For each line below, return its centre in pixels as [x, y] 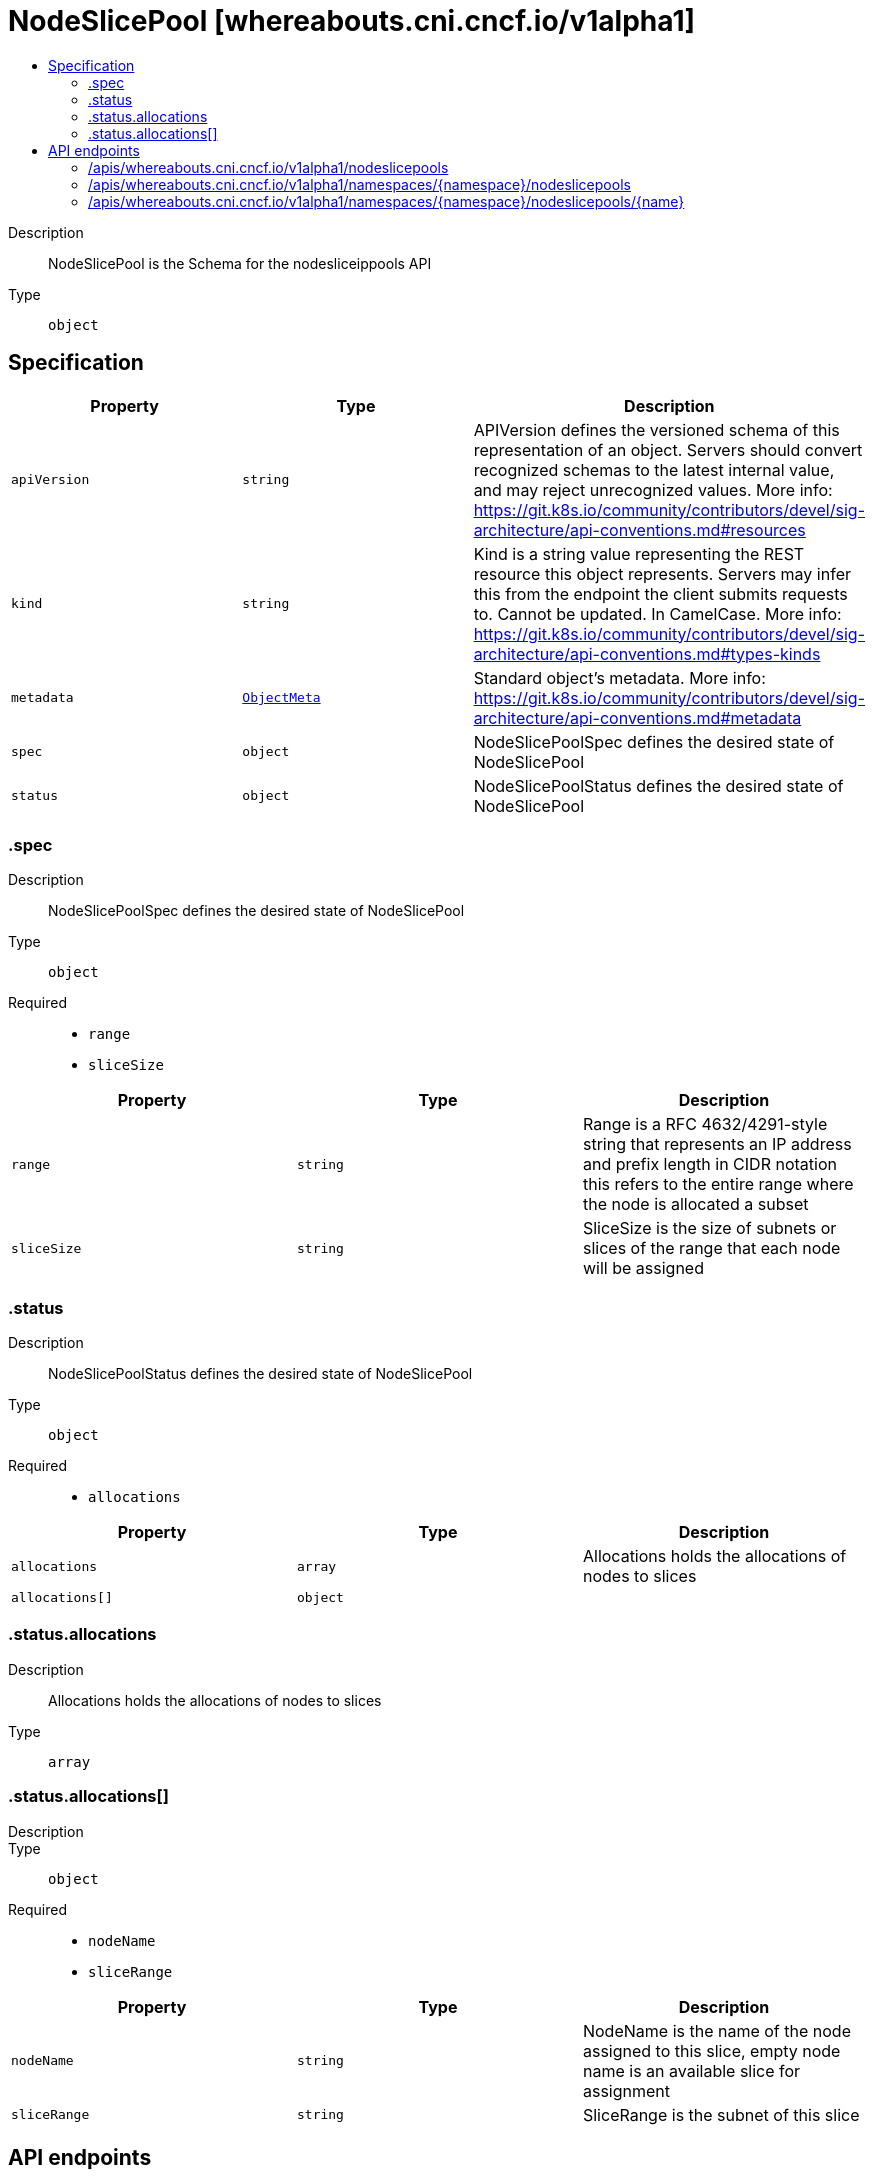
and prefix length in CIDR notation [709, 1164]
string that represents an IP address [717, 1144]
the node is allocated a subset [695, 1204]
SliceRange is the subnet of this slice [721, 2114]
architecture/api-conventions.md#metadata [637, 717]
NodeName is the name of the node [716, 2030]
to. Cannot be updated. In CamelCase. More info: [657, 613]
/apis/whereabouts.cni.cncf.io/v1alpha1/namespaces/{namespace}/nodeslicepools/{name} [386, 201]
